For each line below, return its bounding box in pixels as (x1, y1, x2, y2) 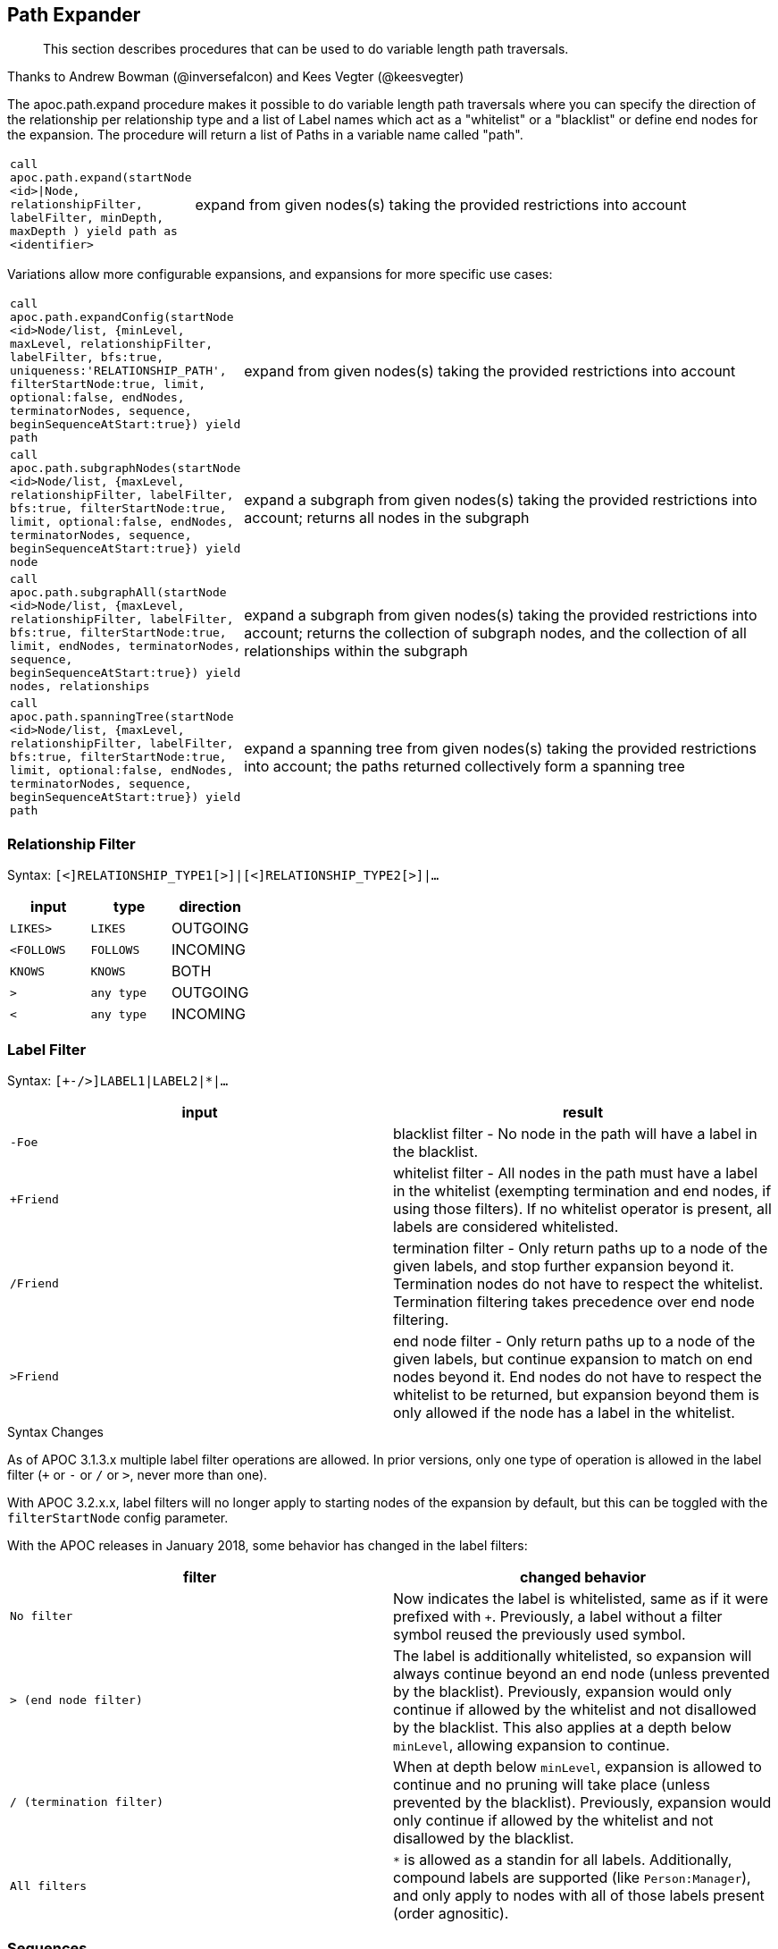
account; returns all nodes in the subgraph (244, 508, 530, 527)
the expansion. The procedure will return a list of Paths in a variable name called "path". (7, 127, 523, 143)
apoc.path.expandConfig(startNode (10, 310, 234, 325)
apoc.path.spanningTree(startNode (10, 710, 234, 724)
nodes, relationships (10, 679, 150, 694)
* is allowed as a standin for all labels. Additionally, (393, 1850, 732, 1869)
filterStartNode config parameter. (7, 1509, 229, 1525)
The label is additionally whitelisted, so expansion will (393, 1646, 752, 1665)
